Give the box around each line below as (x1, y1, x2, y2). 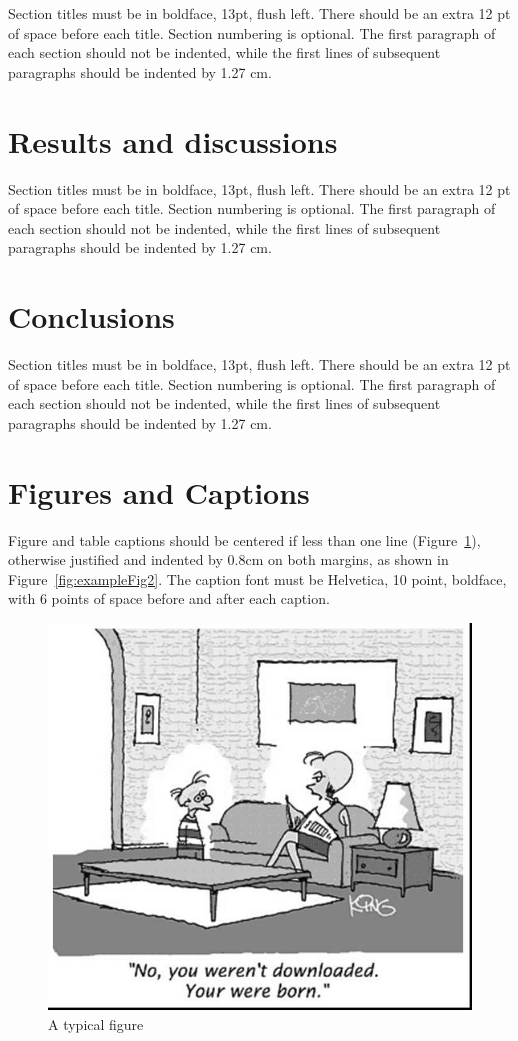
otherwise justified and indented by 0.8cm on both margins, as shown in (8, 549, 449, 570)
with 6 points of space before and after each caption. (8, 588, 330, 609)
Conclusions (8, 296, 175, 337)
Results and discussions (8, 120, 338, 161)
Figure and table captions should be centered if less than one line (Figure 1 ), (8, 529, 481, 550)
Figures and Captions (8, 471, 310, 512)
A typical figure (48, 1013, 144, 1034)
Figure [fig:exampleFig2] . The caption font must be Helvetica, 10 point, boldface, (8, 568, 507, 589)
